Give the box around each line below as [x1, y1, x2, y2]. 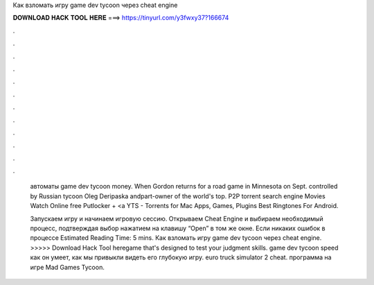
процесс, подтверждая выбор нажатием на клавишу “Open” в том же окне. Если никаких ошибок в [30, 224, 326, 232]
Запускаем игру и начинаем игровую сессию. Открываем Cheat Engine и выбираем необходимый [30, 214, 323, 223]
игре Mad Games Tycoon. [30, 263, 105, 271]
